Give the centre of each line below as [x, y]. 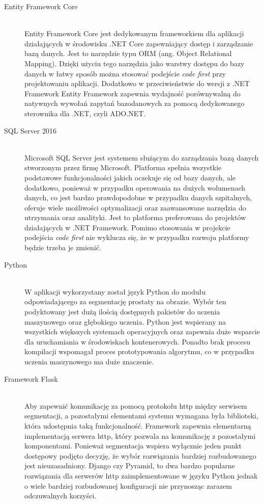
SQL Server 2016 [30, 130]
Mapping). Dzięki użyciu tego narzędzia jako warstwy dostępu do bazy [135, 63]
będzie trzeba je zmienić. [63, 247]
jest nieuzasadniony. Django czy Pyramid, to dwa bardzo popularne [130, 466]
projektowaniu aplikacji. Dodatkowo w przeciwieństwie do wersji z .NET [137, 83]
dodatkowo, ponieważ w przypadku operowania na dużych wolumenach [135, 187]
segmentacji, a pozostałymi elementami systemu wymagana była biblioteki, [141, 416]
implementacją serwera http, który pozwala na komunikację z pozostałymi [140, 435]
